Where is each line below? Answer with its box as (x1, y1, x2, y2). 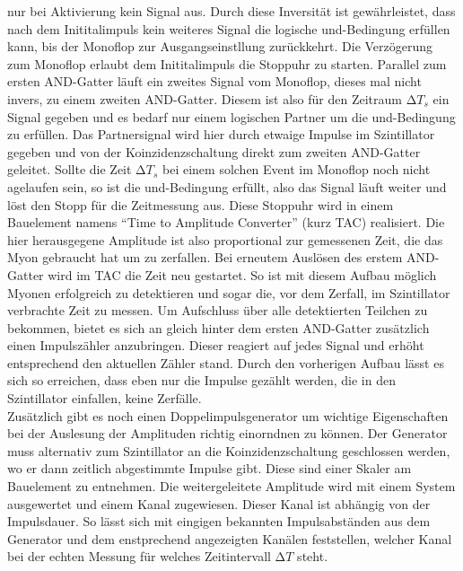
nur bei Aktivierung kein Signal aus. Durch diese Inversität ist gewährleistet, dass (7, 2, 456, 20)
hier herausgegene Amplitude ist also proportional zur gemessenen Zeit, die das (7, 230, 443, 249)
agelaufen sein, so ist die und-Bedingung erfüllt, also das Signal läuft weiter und (7, 177, 447, 196)
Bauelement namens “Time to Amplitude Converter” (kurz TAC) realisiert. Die (7, 213, 445, 232)
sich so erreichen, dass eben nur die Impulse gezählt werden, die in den (7, 371, 396, 390)
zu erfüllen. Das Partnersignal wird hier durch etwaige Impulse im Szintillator (7, 125, 435, 144)
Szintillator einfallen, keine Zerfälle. (7, 389, 202, 408)
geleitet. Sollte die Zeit (7, 160, 132, 179)
